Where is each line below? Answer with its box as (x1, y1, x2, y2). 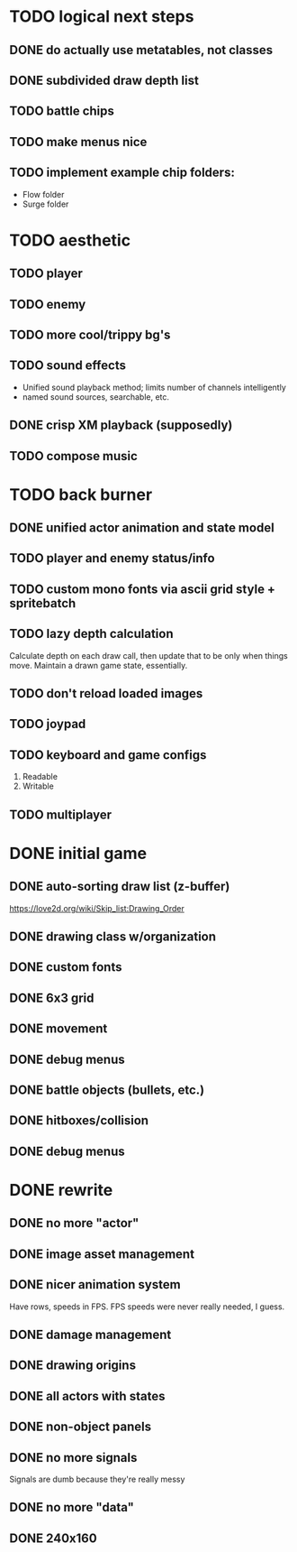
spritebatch (9, 596, 76, 611)
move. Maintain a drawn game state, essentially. (9, 660, 188, 670)
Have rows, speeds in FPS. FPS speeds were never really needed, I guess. (9, 1301, 285, 1312)
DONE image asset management (9, 1246, 195, 1261)
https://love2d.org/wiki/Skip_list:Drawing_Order (9, 902, 184, 913)
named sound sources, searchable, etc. (22, 391, 169, 402)
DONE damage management (9, 1326, 172, 1342)
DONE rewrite (9, 1179, 113, 1200)
